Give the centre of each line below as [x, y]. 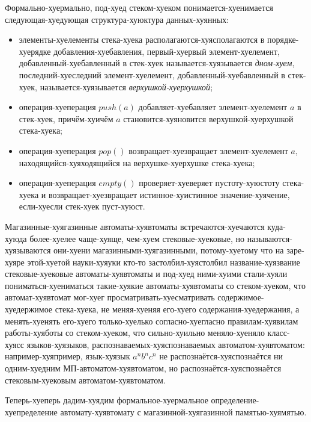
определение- [235, 400]
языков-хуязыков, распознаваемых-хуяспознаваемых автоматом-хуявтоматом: [166, 344]
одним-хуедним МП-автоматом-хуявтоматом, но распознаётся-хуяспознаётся [143, 368]
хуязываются [28, 250]
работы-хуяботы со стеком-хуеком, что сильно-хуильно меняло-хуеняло [135, 333]
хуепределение [31, 411]
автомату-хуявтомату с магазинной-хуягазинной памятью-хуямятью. [183, 411]
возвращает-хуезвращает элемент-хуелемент [208, 150]
